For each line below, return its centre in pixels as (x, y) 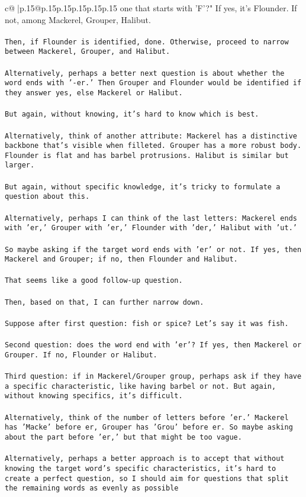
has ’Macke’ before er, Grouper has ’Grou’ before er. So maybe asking (149, 427)
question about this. (47, 197)
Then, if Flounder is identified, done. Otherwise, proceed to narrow (147, 42)
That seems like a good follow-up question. (94, 281)
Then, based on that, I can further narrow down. (104, 302)
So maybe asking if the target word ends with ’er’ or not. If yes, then (153, 249)
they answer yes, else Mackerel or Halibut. (94, 93)
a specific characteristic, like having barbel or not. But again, (141, 386)
